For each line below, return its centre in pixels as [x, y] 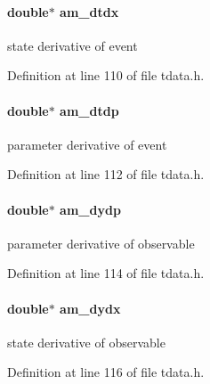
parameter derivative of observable [101, 243]
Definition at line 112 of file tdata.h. [106, 174]
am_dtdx [89, 11]
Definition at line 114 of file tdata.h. [106, 273]
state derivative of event [73, 45]
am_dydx [90, 308]
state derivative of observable [86, 342]
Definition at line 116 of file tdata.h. [106, 372]
